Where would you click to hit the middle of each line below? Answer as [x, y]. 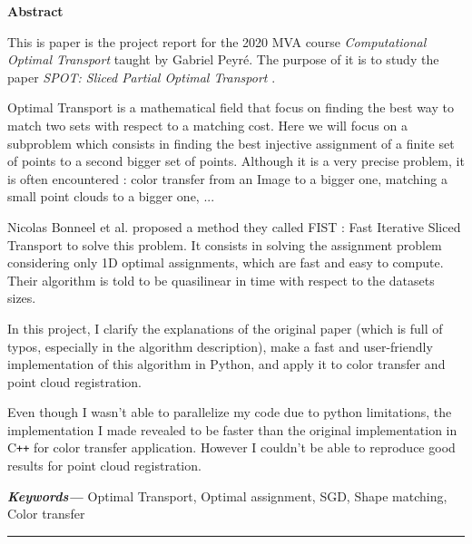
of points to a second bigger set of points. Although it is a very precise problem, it [236, 161]
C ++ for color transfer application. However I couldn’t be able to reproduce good [231, 447]
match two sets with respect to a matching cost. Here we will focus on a [207, 125]
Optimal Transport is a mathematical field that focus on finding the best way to [231, 107]
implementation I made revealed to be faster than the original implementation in [232, 429]
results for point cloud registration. [104, 466]
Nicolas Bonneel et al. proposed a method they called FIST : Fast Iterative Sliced [234, 226]
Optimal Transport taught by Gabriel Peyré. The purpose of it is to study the [223, 59]
